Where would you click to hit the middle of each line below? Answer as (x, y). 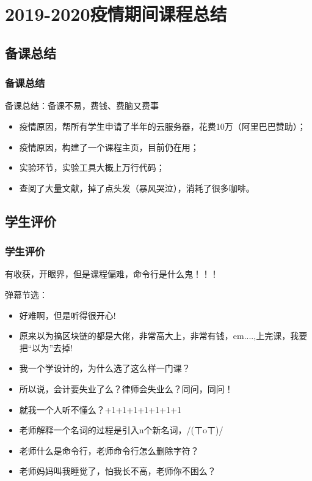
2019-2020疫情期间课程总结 (116, 14)
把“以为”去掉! (46, 347)
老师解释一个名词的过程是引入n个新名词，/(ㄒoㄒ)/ (121, 430)
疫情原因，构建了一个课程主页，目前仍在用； (109, 147)
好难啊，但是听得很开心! (67, 315)
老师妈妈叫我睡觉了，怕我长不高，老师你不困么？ (118, 471)
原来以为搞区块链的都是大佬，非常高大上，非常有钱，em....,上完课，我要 (163, 336)
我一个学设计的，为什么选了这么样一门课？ (105, 368)
